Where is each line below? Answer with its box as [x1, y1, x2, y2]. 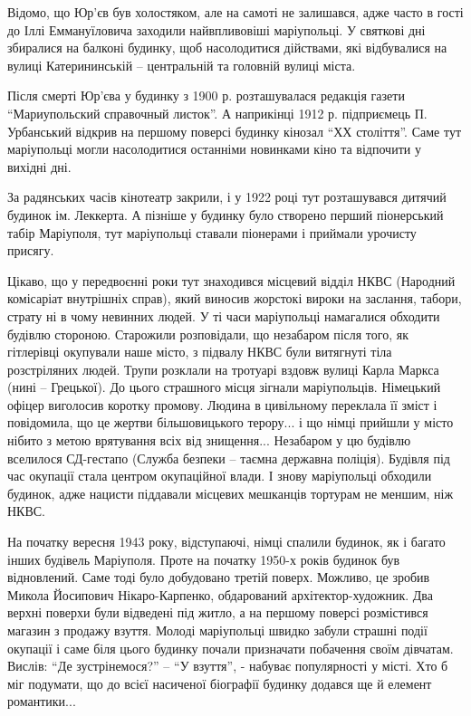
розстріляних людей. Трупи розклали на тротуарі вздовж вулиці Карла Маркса [7, 359, 439, 378]
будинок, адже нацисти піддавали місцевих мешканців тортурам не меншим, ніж [7, 483, 454, 502]
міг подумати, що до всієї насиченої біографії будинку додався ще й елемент [7, 673, 432, 692]
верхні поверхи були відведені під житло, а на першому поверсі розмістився [7, 603, 428, 622]
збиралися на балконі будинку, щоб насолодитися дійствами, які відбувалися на [7, 38, 447, 57]
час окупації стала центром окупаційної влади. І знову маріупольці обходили [7, 466, 432, 485]
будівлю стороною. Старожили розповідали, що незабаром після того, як [7, 324, 409, 343]
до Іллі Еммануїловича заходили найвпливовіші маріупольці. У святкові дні [7, 20, 426, 39]
